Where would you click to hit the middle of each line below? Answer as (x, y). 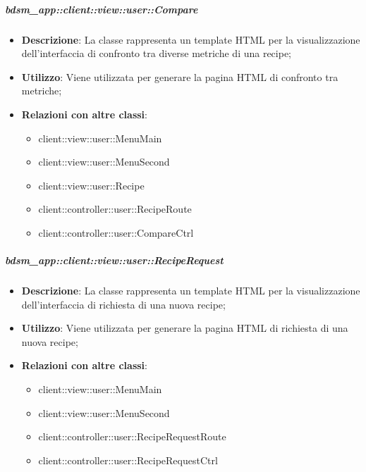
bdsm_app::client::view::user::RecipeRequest (114, 260)
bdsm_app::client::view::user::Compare (102, 9)
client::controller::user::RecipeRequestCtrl (128, 460)
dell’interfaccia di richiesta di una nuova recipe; (123, 304)
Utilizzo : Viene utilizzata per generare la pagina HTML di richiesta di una (185, 328)
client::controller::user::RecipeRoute (115, 209)
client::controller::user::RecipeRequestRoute (132, 436)
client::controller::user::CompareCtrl (116, 232)
